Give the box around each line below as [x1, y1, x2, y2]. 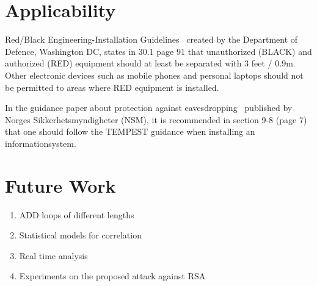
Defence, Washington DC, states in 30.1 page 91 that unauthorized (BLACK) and [5, 45, 312, 57]
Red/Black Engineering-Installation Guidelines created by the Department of [5, 33, 298, 46]
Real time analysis [19, 249, 88, 262]
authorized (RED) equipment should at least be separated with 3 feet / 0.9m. [5, 57, 296, 70]
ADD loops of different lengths [19, 208, 134, 221]
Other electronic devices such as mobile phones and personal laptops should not [5, 68, 304, 81]
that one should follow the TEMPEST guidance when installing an [5, 125, 255, 138]
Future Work [5, 173, 116, 198]
